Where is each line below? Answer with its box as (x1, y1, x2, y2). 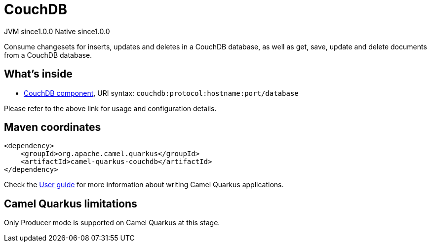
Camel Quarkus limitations (4, 197, 137, 210)
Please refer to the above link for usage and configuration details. (4, 104, 217, 113)
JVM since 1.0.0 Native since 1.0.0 (4, 27, 110, 36)
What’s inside (4, 68, 73, 81)
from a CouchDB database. (4, 50, 92, 59)
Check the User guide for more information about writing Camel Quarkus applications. (4, 180, 284, 189)
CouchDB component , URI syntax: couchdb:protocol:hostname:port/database (24, 88, 299, 97)
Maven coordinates (4, 121, 101, 134)
